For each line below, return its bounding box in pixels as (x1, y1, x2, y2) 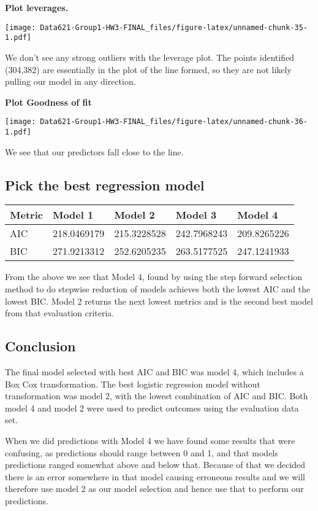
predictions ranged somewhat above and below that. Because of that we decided (5, 458, 306, 471)
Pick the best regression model (5, 175, 205, 194)
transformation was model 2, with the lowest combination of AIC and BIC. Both (5, 389, 308, 402)
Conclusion (5, 337, 76, 356)
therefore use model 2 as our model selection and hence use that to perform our (5, 482, 304, 495)
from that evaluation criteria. (5, 306, 115, 319)
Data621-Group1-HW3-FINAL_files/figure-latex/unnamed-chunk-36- (40, 117, 308, 127)
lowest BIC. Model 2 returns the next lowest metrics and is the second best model (5, 294, 313, 307)
